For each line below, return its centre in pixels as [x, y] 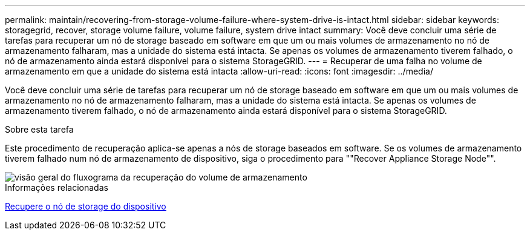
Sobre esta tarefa [39, 129]
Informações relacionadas [57, 187]
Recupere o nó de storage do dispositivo [86, 206]
